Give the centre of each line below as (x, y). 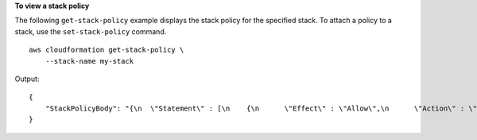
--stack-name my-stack (89, 61)
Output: (27, 79)
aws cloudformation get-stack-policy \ (107, 50)
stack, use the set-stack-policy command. (91, 31)
